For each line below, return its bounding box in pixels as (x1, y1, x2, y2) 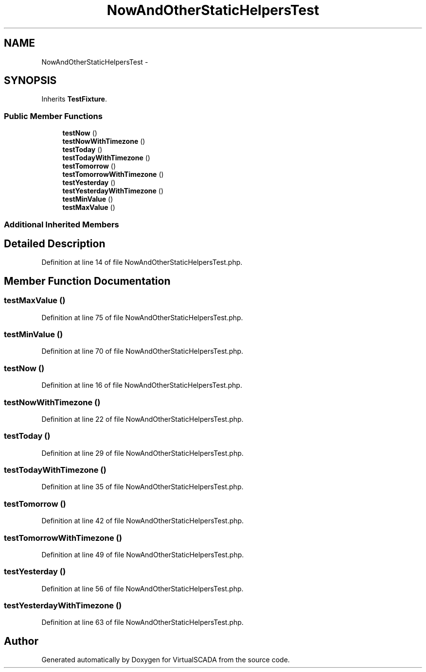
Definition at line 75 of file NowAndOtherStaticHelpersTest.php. (41, 313, 243, 322)
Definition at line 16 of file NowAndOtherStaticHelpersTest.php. (41, 381, 242, 390)
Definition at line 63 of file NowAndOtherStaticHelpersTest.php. (41, 618, 244, 627)
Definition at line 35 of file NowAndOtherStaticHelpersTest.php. (41, 482, 244, 491)
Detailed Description (4, 237, 106, 250)
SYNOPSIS (4, 74, 57, 87)
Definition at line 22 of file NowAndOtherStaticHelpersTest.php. (41, 414, 244, 423)
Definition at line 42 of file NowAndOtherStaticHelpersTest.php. (41, 517, 244, 525)
